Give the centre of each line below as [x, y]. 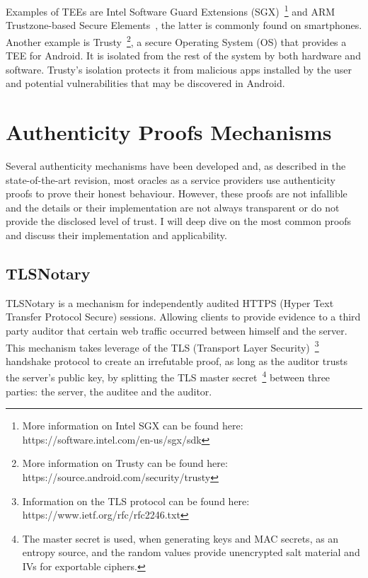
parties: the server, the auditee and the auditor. [109, 391]
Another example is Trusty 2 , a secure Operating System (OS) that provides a [176, 40]
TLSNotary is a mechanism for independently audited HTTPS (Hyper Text [170, 302]
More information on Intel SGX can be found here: [133, 426]
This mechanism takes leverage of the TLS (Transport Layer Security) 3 [162, 346]
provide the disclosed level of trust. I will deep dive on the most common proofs [179, 221]
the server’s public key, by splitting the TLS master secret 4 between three [168, 376]
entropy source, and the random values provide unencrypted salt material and [191, 552]
